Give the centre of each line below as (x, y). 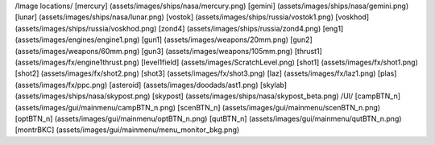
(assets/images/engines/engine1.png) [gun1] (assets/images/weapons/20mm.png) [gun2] (164, 39)
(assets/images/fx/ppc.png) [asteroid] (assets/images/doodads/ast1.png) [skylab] (151, 85)
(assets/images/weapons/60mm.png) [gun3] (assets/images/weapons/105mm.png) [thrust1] (168, 51)
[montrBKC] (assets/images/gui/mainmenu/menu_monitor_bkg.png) (127, 130)
